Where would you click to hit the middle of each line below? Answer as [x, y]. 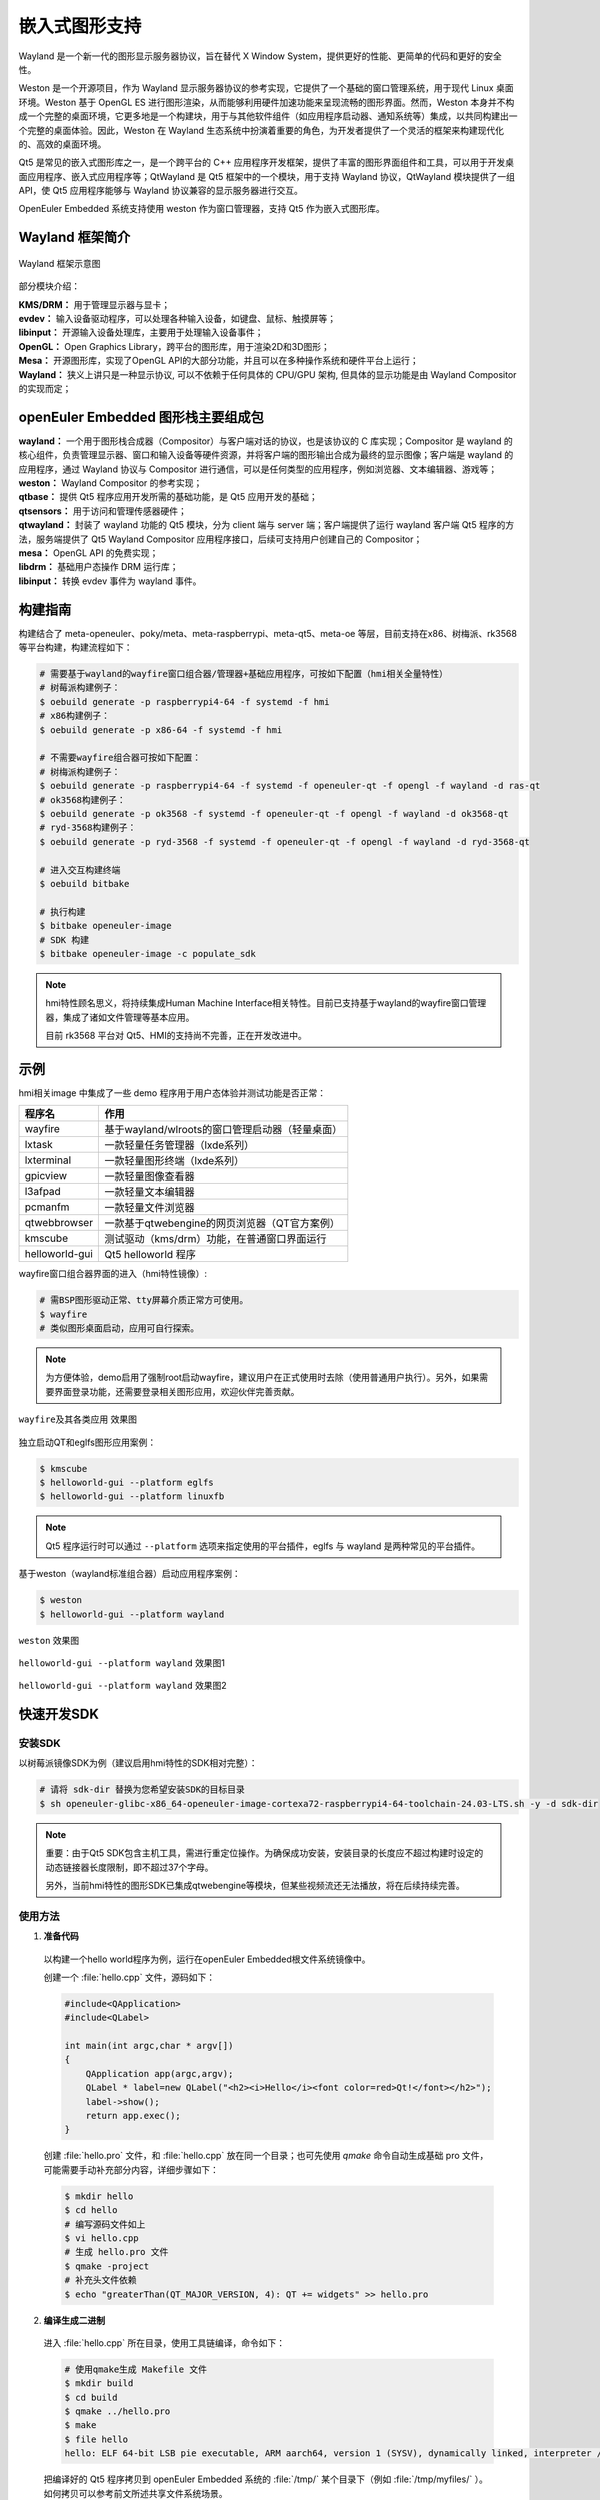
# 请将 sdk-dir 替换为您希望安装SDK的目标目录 [142, 1789]
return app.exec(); [133, 2116]
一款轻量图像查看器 [149, 1177]
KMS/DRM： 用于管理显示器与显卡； [94, 304]
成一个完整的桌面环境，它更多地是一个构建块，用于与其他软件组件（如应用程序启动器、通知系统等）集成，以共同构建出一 [268, 116]
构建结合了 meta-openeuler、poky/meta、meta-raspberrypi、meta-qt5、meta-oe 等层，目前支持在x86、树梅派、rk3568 [267, 633]
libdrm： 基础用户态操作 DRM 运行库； [98, 567]
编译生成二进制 [74, 2320]
